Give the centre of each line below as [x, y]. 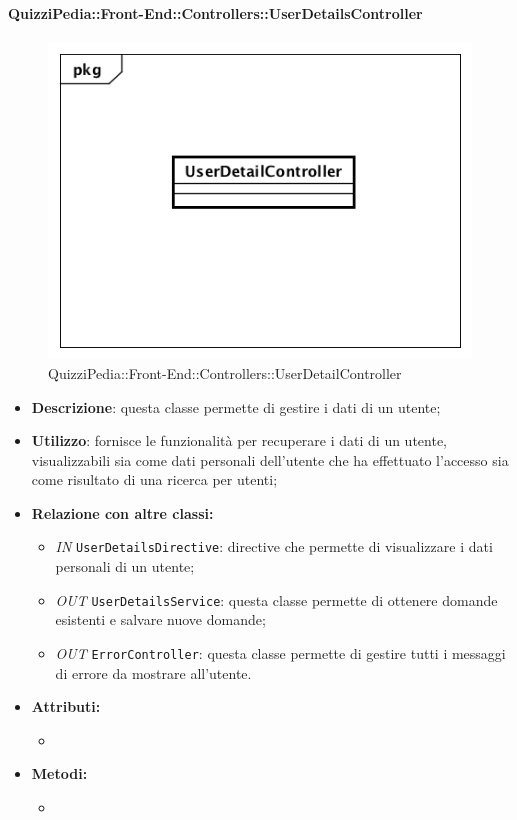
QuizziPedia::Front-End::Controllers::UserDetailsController [215, 12]
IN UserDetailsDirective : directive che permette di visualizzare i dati [274, 546]
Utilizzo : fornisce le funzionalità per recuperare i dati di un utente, [239, 440]
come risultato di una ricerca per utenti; [154, 479]
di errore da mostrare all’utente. [153, 672]
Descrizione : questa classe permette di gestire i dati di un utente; [236, 406]
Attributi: [66, 706]
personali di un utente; [125, 566]
